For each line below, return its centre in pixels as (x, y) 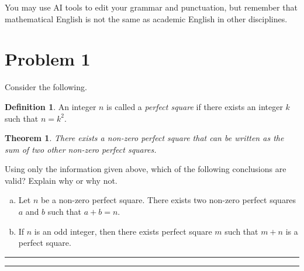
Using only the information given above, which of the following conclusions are (146, 169)
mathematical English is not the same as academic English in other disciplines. (146, 18)
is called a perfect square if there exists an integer (195, 106)
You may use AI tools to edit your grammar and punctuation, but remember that (151, 7)
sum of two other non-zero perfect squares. (81, 149)
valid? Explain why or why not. (61, 180)
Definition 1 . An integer (51, 106)
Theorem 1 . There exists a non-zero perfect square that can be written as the (144, 138)
